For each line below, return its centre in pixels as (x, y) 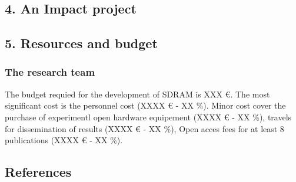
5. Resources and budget (81, 43)
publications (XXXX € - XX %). (64, 140)
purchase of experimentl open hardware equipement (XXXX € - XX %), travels (148, 117)
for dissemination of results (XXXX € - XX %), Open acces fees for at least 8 (144, 128)
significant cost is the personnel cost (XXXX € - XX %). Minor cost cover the (145, 105)
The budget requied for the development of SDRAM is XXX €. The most (137, 94)
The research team (50, 72)
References (38, 172)
